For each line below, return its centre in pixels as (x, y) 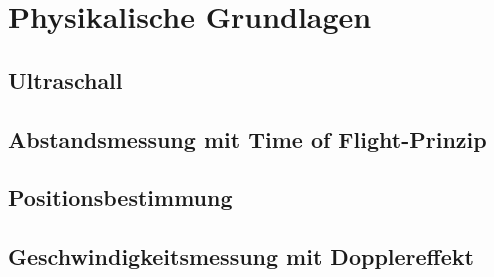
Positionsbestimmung (120, 197)
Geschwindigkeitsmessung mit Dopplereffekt (241, 256)
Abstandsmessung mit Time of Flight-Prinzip (247, 138)
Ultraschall (65, 79)
